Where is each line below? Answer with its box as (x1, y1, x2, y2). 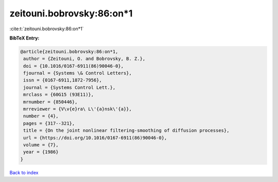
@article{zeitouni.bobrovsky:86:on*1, (20, 49, 118, 54)
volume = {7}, (23, 142, 59, 148)
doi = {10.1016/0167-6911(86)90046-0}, (23, 63, 124, 69)
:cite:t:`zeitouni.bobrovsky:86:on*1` (9, 26, 84, 32)
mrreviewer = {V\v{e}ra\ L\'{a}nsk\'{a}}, (23, 106, 132, 112)
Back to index (9, 169, 39, 175)
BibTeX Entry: (9, 35, 40, 41)
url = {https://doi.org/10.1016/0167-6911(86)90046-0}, (23, 135, 167, 140)
